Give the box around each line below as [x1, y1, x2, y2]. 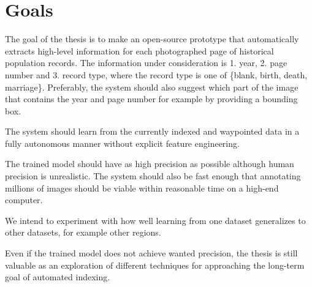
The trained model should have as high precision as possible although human [5, 157, 294, 170]
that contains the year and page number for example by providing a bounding [5, 92, 298, 105]
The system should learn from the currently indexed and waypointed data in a [5, 125, 300, 138]
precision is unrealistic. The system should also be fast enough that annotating [5, 170, 301, 182]
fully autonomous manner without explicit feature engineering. [5, 136, 240, 149]
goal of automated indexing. [5, 270, 110, 283]
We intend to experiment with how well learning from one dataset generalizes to [5, 214, 306, 226]
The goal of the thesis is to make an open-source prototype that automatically [5, 32, 299, 45]
